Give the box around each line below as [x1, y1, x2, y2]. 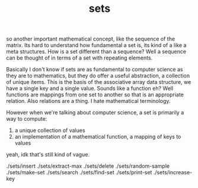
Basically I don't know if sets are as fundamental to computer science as [6, 66, 183, 73]
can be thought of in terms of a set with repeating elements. [6, 54, 153, 61]
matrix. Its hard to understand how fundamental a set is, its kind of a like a [6, 42, 187, 49]
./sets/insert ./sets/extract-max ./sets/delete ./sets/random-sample [6, 162, 170, 170]
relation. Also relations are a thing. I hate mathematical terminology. [6, 98, 171, 105]
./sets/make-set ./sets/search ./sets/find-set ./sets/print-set [6, 169, 152, 176]
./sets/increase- [153, 169, 193, 176]
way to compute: [6, 115, 47, 123]
